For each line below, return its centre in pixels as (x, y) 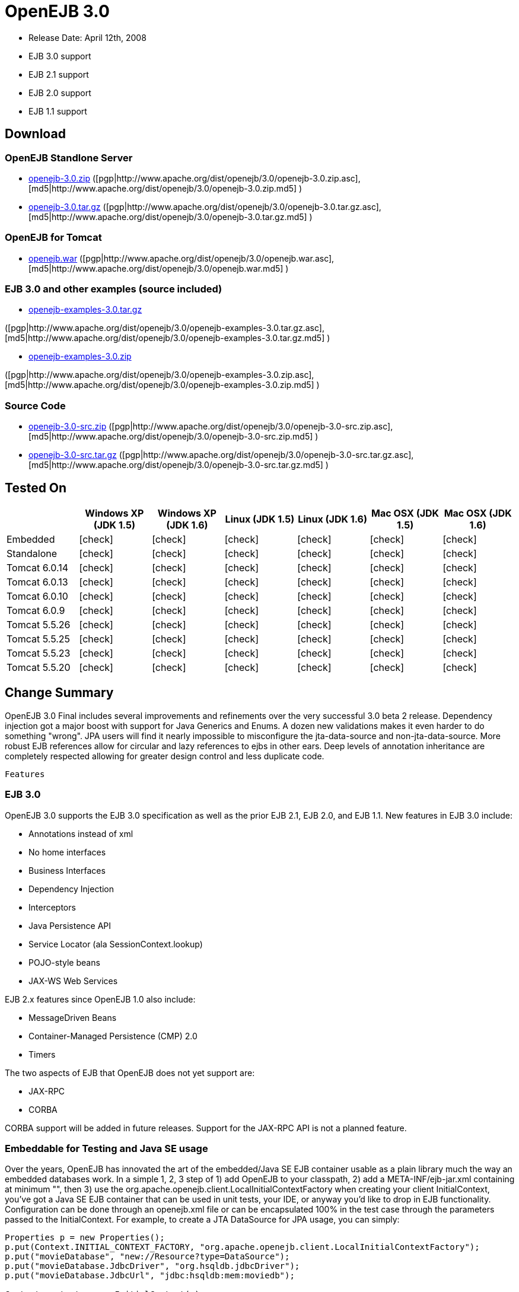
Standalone (32, 554)
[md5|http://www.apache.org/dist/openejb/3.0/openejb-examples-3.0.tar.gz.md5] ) (168, 338)
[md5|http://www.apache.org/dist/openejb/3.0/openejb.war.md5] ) (159, 268)
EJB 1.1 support (58, 111)
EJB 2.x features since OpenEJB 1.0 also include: (100, 999)
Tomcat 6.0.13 (37, 582)
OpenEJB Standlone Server (69, 157)
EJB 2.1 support (59, 74)
